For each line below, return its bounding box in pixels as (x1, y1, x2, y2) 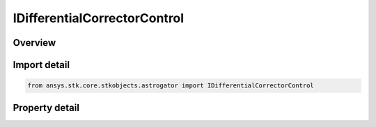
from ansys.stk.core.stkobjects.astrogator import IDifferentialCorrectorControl (27, 82, 315, 90)
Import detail (13, 59, 70, 71)
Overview (13, 37, 56, 49)
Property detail (13, 101, 80, 114)
